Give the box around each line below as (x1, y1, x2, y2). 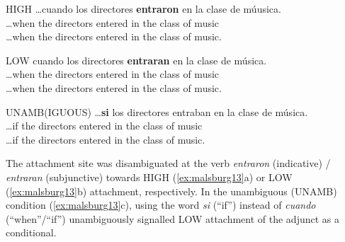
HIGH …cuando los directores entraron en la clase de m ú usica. (6, 1, 281, 16)
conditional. (6, 225, 57, 240)
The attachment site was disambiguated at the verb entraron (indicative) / (6, 156, 331, 171)
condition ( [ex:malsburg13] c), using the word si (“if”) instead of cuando (6, 197, 316, 212)
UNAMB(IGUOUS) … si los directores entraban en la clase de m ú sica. (6, 104, 308, 119)
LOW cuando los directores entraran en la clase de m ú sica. (6, 52, 267, 67)
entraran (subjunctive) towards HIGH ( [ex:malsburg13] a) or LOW (6, 169, 293, 184)
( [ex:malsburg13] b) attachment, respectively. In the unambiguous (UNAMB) (6, 183, 337, 198)
